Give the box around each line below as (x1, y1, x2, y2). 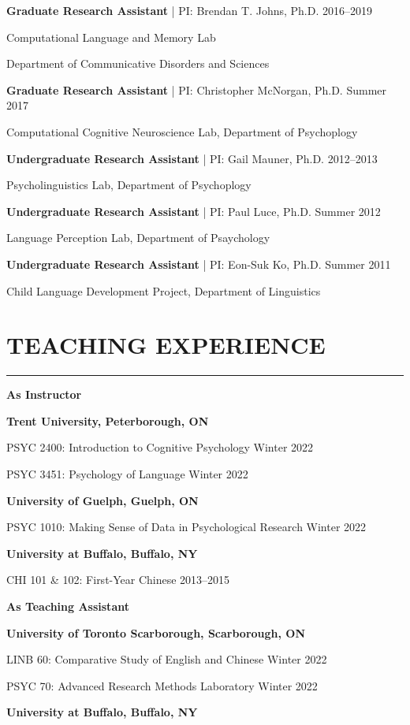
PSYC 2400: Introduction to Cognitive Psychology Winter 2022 (6, 439, 314, 455)
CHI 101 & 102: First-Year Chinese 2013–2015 (6, 571, 230, 588)
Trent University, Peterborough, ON (6, 412, 209, 429)
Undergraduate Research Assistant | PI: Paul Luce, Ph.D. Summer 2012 (6, 203, 381, 219)
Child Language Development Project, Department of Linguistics (6, 282, 321, 299)
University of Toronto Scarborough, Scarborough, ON (6, 624, 306, 641)
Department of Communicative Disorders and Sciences (6, 55, 270, 72)
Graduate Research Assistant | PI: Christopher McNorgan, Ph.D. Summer (6, 81, 387, 98)
